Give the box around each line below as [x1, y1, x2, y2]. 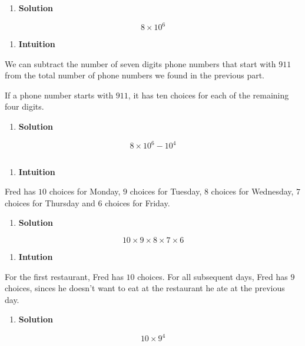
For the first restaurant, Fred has [5, 270, 124, 282]
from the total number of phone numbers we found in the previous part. [5, 69, 264, 81]
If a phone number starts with [5, 88, 114, 101]
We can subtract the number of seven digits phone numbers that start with [5, 57, 276, 70]
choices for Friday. [105, 196, 170, 209]
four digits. [5, 100, 44, 113]
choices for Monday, [49, 185, 121, 197]
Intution [18, 250, 53, 262]
